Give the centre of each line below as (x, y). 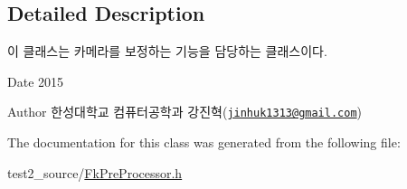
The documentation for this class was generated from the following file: (204, 142)
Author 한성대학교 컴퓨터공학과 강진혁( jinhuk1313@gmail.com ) (185, 112)
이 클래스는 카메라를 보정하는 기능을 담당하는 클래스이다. (167, 51)
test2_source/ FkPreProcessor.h (95, 172)
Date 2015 (36, 81)
